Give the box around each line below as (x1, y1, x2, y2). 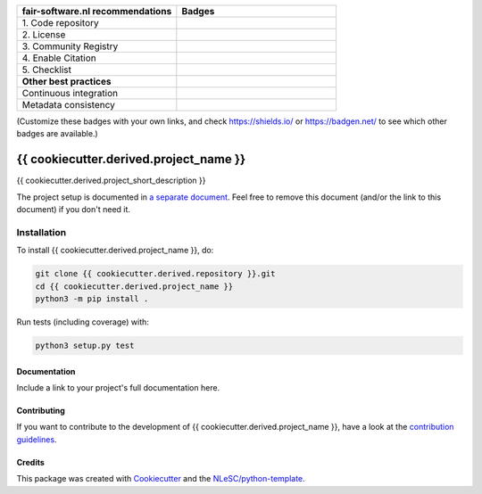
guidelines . (16, 433, 57, 445)
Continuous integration (21, 87, 119, 99)
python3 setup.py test (35, 340, 135, 350)
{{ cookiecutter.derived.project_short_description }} (16, 175, 206, 186)
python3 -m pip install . (35, 293, 149, 303)
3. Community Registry (21, 40, 119, 53)
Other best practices (21, 76, 112, 87)
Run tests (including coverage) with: (16, 317, 149, 327)
